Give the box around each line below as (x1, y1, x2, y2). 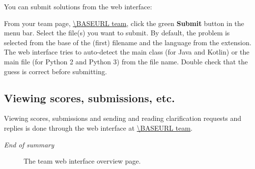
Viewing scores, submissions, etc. (4, 90, 175, 105)
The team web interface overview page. (24, 156, 141, 166)
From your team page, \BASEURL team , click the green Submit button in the (4, 18, 244, 28)
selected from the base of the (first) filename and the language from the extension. (4, 37, 252, 47)
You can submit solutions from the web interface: (4, 1, 152, 11)
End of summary (4, 139, 55, 149)
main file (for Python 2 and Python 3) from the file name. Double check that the (4, 56, 248, 66)
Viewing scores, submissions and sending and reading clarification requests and (4, 113, 242, 123)
